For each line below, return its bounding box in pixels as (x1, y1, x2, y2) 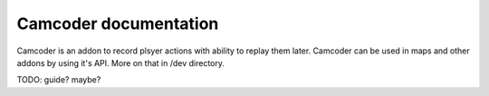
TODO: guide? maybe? (16, 74, 101, 85)
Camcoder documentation (16, 14, 219, 34)
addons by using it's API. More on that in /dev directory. (16, 57, 225, 68)
